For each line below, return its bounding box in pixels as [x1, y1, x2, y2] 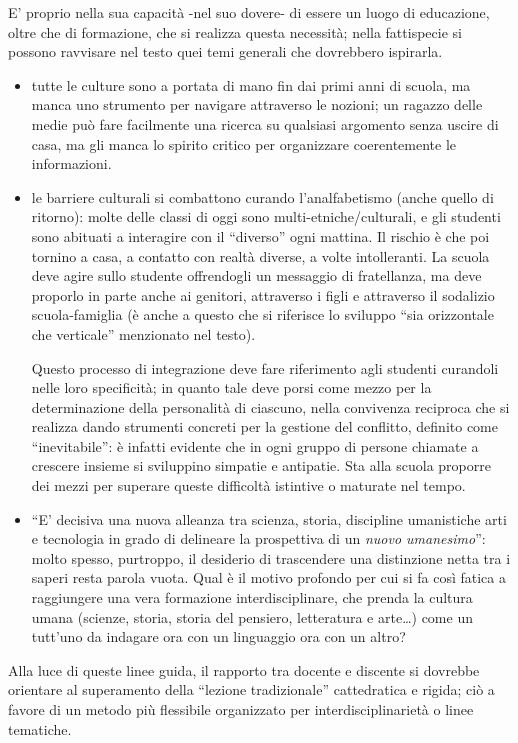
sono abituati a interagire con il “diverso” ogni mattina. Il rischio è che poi [31, 225, 490, 246]
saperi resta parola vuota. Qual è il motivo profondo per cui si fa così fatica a [31, 567, 506, 588]
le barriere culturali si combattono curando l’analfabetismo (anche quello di [31, 186, 494, 207]
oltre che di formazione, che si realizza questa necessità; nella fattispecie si [8, 21, 462, 42]
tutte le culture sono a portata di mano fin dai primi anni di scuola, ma [31, 74, 471, 95]
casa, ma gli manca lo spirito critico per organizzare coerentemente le [31, 133, 457, 154]
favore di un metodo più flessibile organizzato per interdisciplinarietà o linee [8, 699, 474, 719]
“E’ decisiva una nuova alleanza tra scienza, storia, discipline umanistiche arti [31, 508, 507, 529]
